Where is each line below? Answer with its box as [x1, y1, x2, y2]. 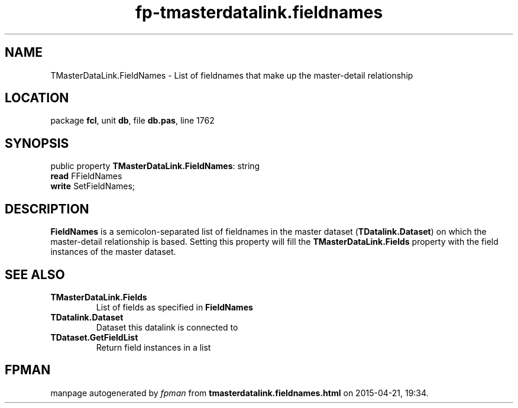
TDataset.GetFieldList [50, 332, 138, 342]
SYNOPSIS [5, 135, 69, 151]
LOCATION [5, 90, 69, 106]
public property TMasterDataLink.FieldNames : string [50, 161, 260, 171]
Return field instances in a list [96, 342, 211, 352]
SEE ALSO [5, 267, 65, 282]
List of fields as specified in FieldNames [96, 302, 253, 312]
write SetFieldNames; [50, 181, 135, 192]
